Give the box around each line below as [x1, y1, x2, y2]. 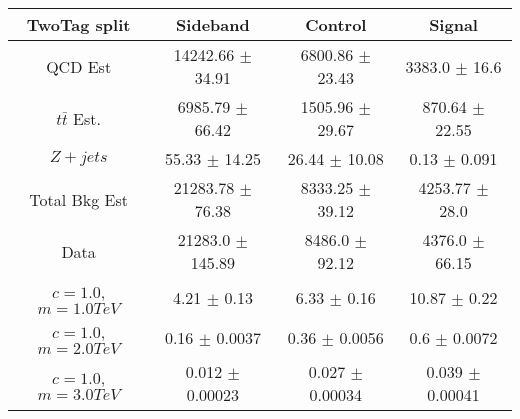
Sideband [176, 13, 250, 36]
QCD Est [46, 54, 112, 78]
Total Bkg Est [29, 187, 128, 211]
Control [305, 13, 367, 36]
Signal [429, 13, 478, 36]
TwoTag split [26, 13, 131, 36]
